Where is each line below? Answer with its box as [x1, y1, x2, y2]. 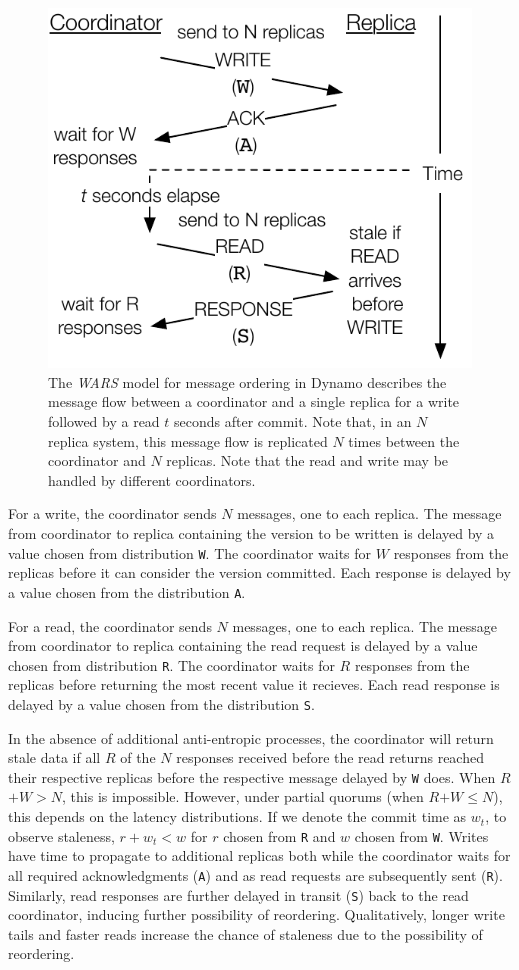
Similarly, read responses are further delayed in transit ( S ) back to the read [8, 884, 469, 905]
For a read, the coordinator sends [8, 615, 212, 636]
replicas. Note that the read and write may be [166, 450, 449, 471]
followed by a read [48, 411, 160, 432]
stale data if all [8, 747, 101, 768]
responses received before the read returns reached [176, 747, 484, 768]
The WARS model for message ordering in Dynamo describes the [48, 371, 447, 392]
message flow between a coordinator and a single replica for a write [48, 391, 460, 412]
